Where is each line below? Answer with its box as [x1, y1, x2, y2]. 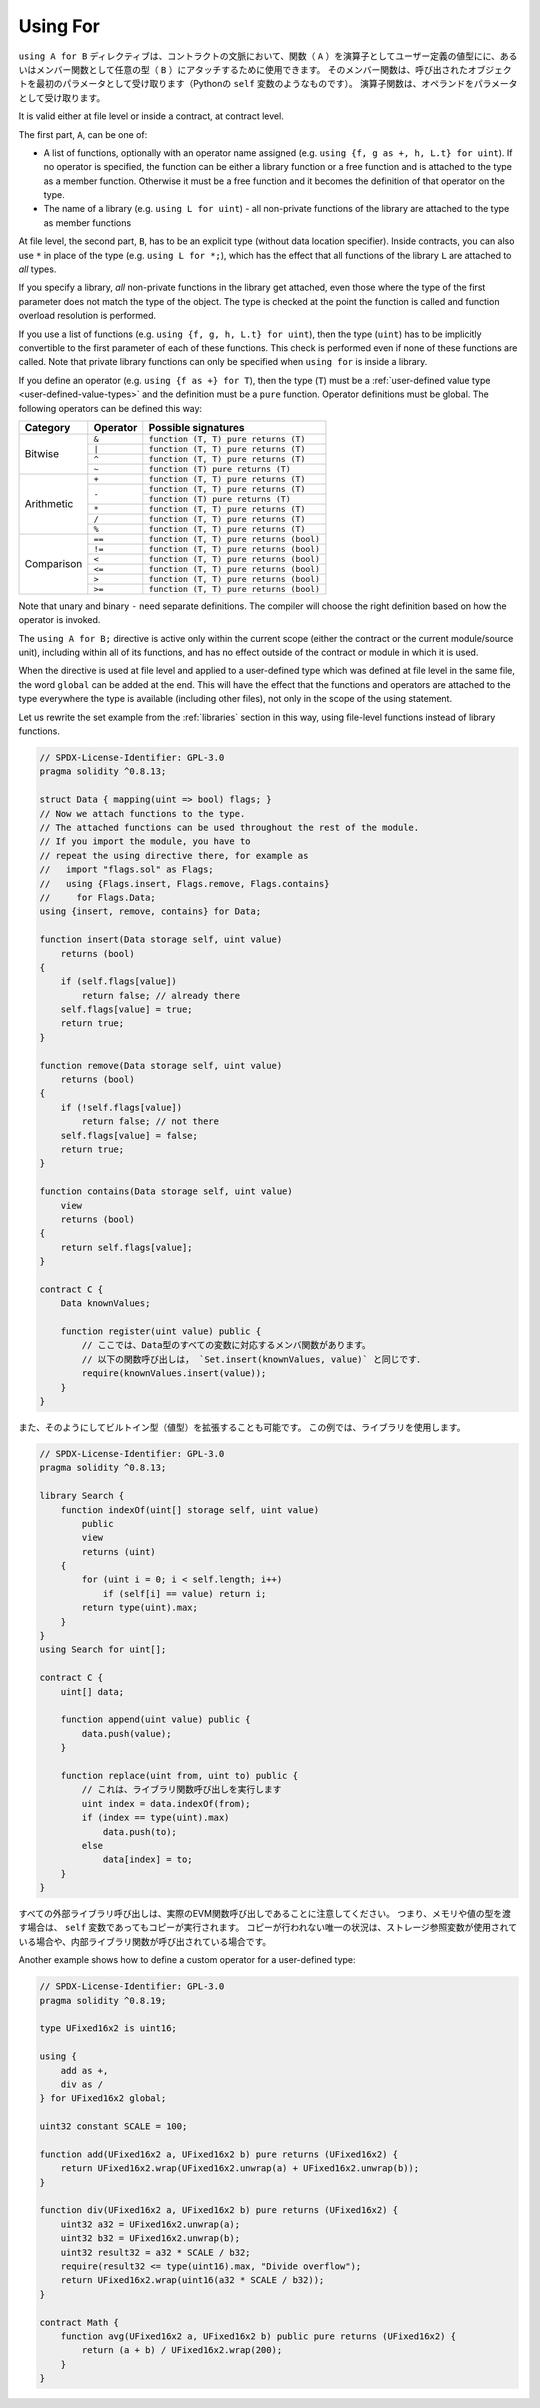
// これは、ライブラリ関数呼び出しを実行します [81, 1784, 282, 1795]
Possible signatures [148, 420, 245, 434]
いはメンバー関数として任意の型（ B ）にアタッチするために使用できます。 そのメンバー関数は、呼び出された [18, 63, 469, 75]
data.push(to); [102, 1826, 177, 1837]
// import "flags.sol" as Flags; [39, 864, 214, 875]
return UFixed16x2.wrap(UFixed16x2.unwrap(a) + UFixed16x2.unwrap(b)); [60, 2163, 420, 2174]
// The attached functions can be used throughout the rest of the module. [39, 821, 420, 833]
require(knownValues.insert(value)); [81, 1368, 267, 1379]
